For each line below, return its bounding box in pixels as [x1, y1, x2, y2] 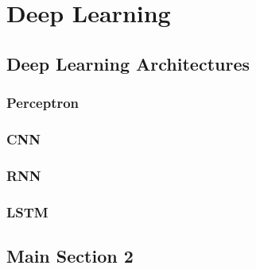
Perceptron [6, 93, 80, 113]
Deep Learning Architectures [6, 51, 250, 75]
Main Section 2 [6, 243, 134, 267]
